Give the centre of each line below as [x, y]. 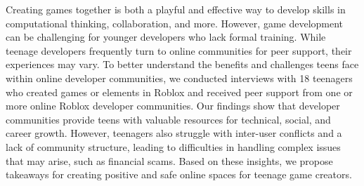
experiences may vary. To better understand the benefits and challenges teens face [182, 64]
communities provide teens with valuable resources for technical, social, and [168, 119]
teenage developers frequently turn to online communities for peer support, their [179, 50]
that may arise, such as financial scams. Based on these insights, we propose [169, 160]
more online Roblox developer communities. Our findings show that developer [173, 106]
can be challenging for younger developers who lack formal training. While [166, 37]
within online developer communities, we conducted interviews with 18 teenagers [179, 78]
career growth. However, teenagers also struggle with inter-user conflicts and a [174, 133]
